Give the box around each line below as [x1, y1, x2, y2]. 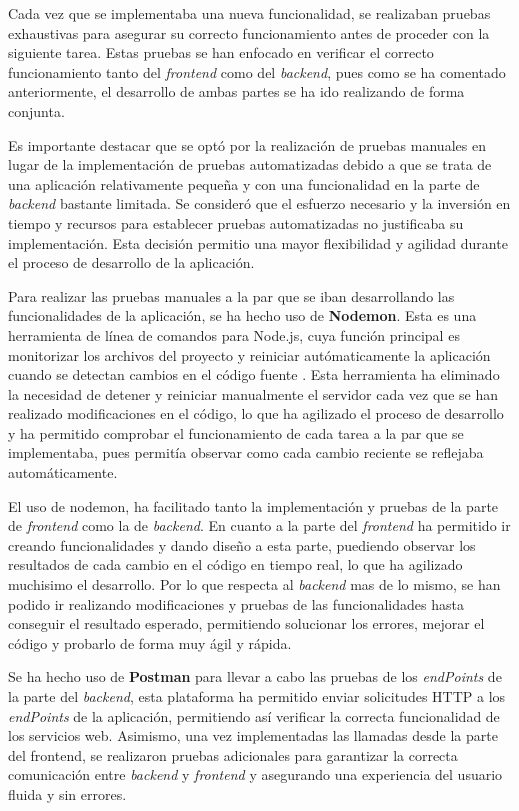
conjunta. [8, 100, 65, 121]
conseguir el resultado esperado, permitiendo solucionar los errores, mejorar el [8, 613, 485, 634]
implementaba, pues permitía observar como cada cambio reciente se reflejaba [8, 442, 484, 463]
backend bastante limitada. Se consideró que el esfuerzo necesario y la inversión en [8, 193, 511, 214]
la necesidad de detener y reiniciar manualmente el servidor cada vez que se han [8, 383, 498, 404]
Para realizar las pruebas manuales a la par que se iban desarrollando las [8, 285, 455, 306]
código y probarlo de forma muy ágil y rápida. [8, 632, 292, 653]
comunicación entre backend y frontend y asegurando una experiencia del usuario [8, 764, 503, 785]
